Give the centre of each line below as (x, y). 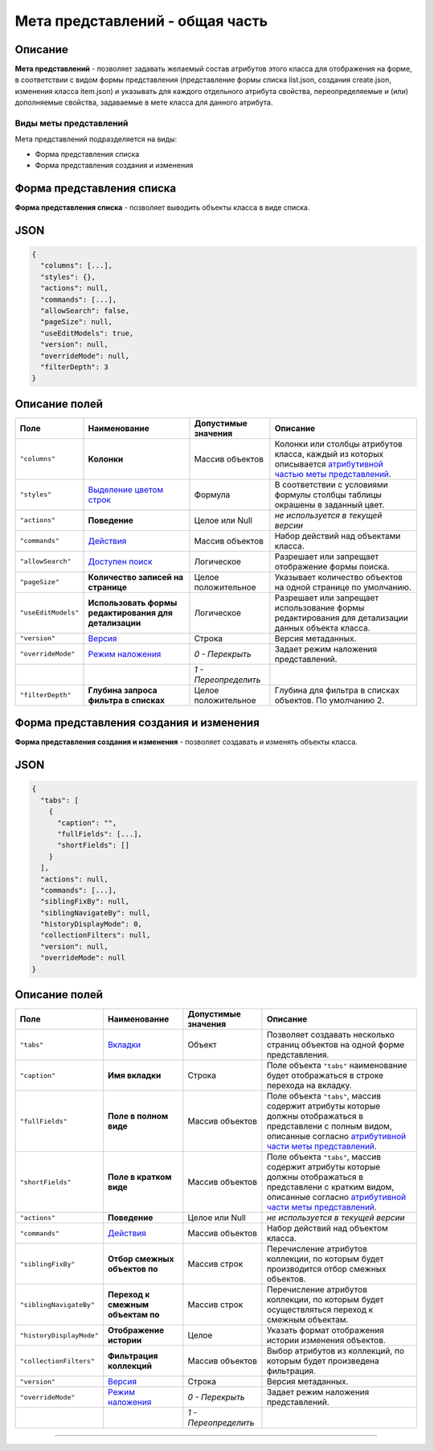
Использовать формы (133, 602)
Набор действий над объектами (338, 536)
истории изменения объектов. (326, 1341)
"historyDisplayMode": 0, (91, 924)
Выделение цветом (126, 489)
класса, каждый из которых (329, 454)
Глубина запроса (123, 690)
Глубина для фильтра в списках (337, 690)
